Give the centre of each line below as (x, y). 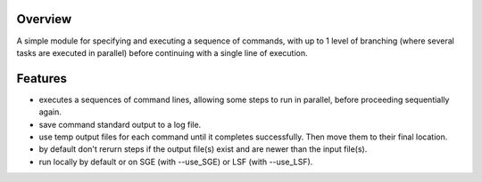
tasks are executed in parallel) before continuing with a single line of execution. (162, 52)
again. (50, 112)
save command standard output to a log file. (120, 124)
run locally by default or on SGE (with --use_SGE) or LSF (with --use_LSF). (176, 162)
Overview (44, 19)
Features (42, 79)
